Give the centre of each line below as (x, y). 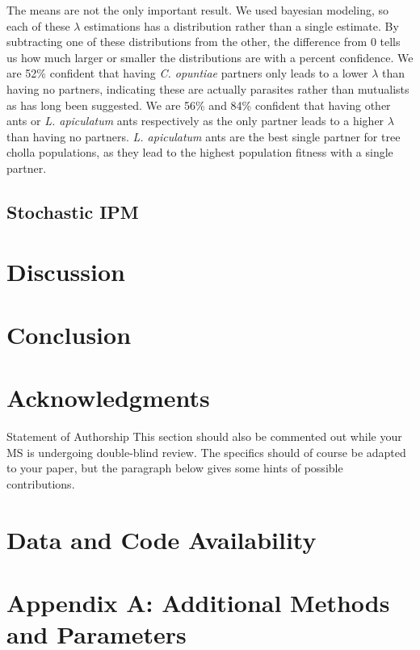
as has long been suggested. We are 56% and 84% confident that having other (199, 105)
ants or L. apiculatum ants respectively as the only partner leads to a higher (195, 121)
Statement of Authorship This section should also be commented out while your (204, 436)
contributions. (41, 483)
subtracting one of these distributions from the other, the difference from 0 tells (204, 42)
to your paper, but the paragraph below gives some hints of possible (175, 468)
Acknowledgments (108, 398)
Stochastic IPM (73, 211)
